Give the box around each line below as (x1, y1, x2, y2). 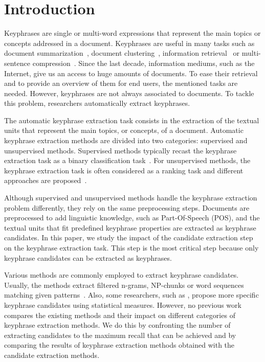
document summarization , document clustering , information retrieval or (4, 48, 240, 58)
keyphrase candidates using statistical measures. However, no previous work (4, 299, 241, 310)
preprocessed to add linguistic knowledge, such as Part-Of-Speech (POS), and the (4, 212, 260, 223)
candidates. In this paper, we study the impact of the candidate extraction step (4, 232, 253, 243)
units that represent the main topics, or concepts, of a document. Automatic (4, 125, 244, 135)
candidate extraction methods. (4, 349, 100, 360)
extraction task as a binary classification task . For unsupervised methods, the (4, 155, 251, 166)
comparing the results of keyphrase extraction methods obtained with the (4, 340, 235, 350)
